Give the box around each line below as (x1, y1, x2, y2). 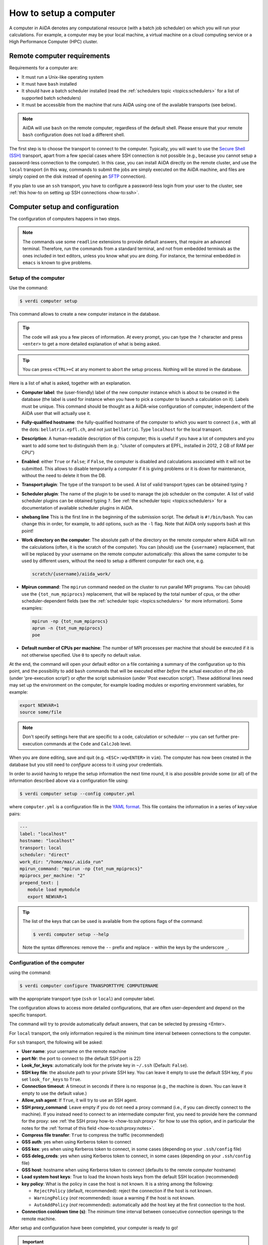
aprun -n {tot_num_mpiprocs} (32, 625, 103, 631)
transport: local (19, 845, 62, 851)
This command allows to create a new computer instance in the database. (9, 311, 160, 317)
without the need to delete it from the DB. (21, 473, 106, 479)
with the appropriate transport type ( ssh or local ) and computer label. (9, 996, 155, 1002)
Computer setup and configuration (9, 202, 119, 211)
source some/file (19, 710, 62, 715)
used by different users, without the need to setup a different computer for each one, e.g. (21, 558, 204, 564)
